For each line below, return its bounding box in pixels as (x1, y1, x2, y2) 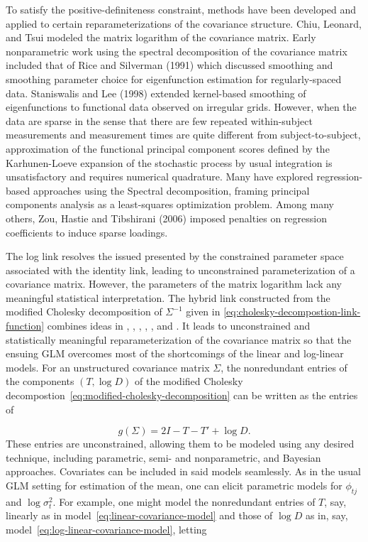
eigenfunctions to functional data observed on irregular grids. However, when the (6, 99, 357, 114)
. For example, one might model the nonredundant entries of (52, 494, 316, 509)
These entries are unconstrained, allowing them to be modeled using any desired (6, 436, 355, 451)
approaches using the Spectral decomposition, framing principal (33, 183, 310, 197)
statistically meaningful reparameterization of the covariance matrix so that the (6, 332, 352, 347)
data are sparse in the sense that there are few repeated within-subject (6, 113, 313, 128)
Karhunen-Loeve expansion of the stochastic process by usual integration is (6, 155, 333, 170)
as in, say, (305, 508, 348, 523)
